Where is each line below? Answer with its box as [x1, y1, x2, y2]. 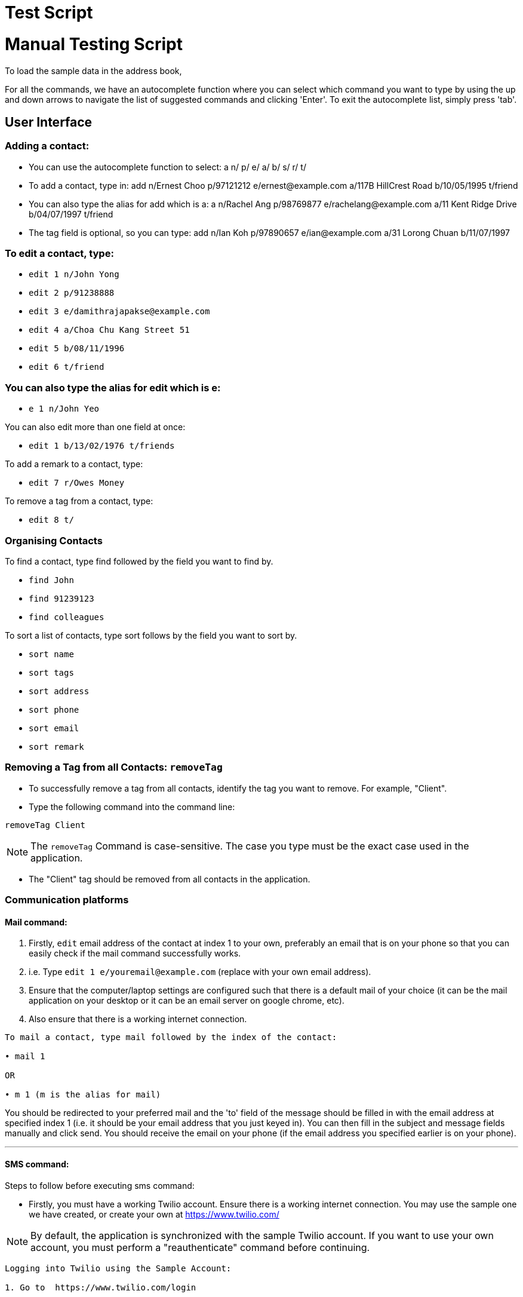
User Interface [5, 114, 93, 130]
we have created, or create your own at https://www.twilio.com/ [29, 1209, 279, 1219]
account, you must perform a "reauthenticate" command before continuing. [30, 1241, 370, 1253]
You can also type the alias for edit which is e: [5, 381, 221, 394]
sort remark [29, 741, 84, 752]
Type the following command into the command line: [29, 801, 235, 812]
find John [29, 575, 74, 585]
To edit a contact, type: [5, 247, 114, 260]
